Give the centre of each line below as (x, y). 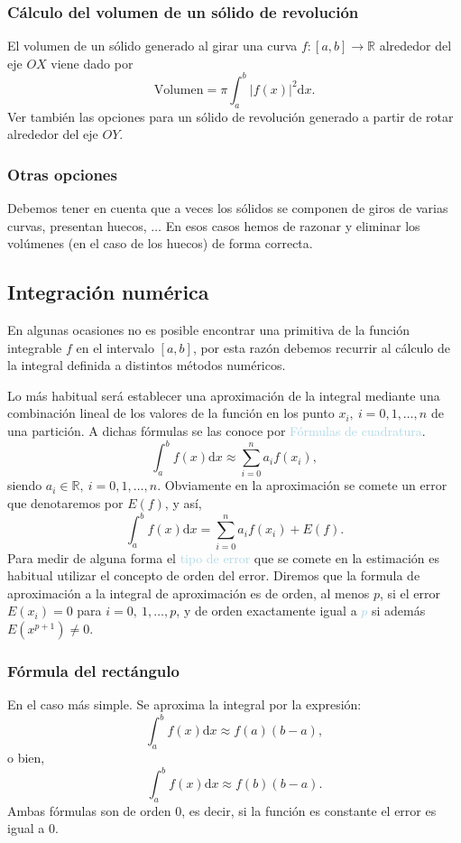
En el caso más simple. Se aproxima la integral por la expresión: (184, 704)
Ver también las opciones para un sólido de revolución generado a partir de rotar (230, 116)
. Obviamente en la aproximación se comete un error (302, 485)
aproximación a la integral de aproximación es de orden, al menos (189, 593)
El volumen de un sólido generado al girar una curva (152, 46)
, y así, (183, 503)
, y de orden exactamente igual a (267, 611)
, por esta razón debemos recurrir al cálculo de (321, 347)
